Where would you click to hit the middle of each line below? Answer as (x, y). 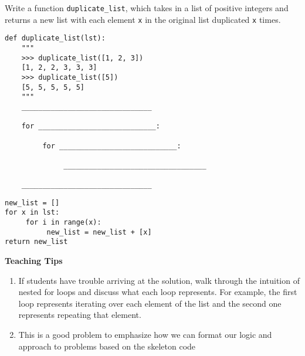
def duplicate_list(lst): (55, 38)
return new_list (36, 242)
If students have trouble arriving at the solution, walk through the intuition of (159, 280)
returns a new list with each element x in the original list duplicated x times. (143, 19)
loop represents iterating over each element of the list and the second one (150, 303)
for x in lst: (32, 213)
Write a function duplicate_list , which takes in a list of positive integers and (147, 8)
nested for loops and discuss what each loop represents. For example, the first (158, 292)
